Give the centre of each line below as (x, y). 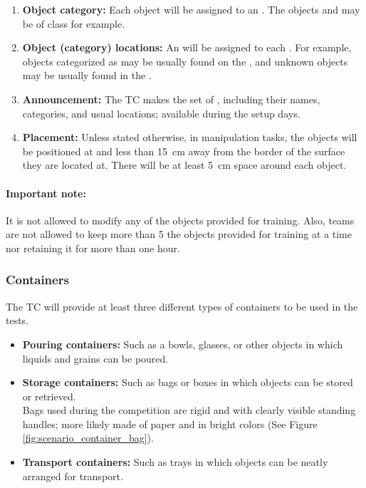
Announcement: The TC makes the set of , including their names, (171, 99)
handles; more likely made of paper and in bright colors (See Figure (170, 424)
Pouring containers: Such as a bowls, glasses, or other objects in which (183, 344)
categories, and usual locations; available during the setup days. (161, 113)
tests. (17, 320)
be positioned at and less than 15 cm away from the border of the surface (184, 151)
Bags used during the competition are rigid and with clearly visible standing (189, 410)
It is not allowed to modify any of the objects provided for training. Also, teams (180, 220)
